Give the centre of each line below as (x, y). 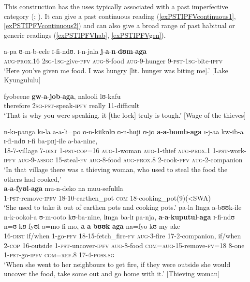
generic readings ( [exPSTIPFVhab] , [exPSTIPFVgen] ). (85, 35)
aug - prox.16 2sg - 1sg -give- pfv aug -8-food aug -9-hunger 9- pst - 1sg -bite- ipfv (113, 60)
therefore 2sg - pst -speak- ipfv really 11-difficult (72, 105)
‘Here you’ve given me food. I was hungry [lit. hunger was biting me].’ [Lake (116, 70)
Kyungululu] (22, 80)
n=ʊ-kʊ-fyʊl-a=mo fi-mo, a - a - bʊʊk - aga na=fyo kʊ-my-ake (92, 226)
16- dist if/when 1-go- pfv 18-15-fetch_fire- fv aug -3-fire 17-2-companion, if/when (123, 236)
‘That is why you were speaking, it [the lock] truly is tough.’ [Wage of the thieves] (125, 115)
